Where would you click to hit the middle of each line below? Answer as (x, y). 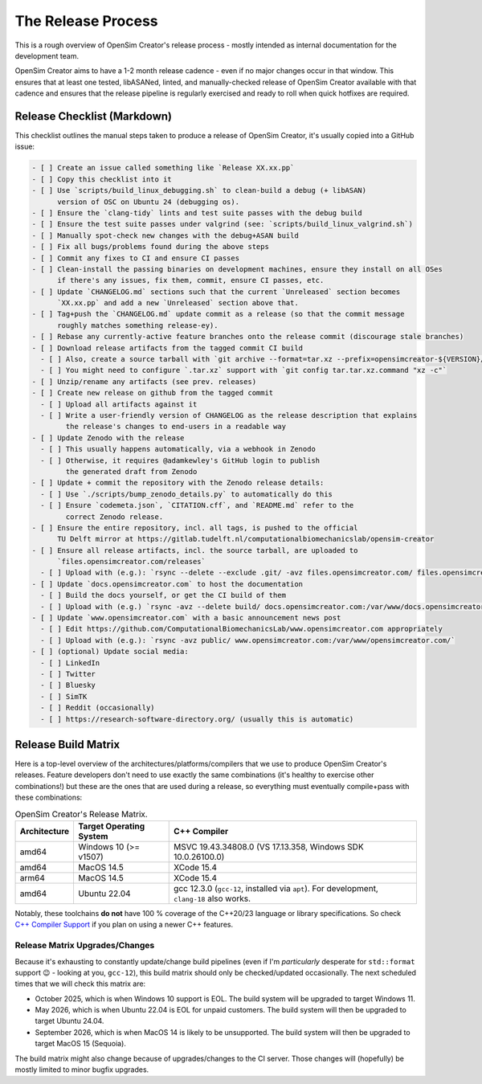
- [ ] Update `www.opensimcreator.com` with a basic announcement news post (186, 618)
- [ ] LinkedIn (70, 663)
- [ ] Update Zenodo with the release (108, 438)
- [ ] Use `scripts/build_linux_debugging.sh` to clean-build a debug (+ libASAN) (199, 190)
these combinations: (49, 798)
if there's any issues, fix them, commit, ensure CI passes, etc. (191, 280)
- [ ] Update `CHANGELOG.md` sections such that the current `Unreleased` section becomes (216, 292)
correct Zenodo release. (114, 517)
